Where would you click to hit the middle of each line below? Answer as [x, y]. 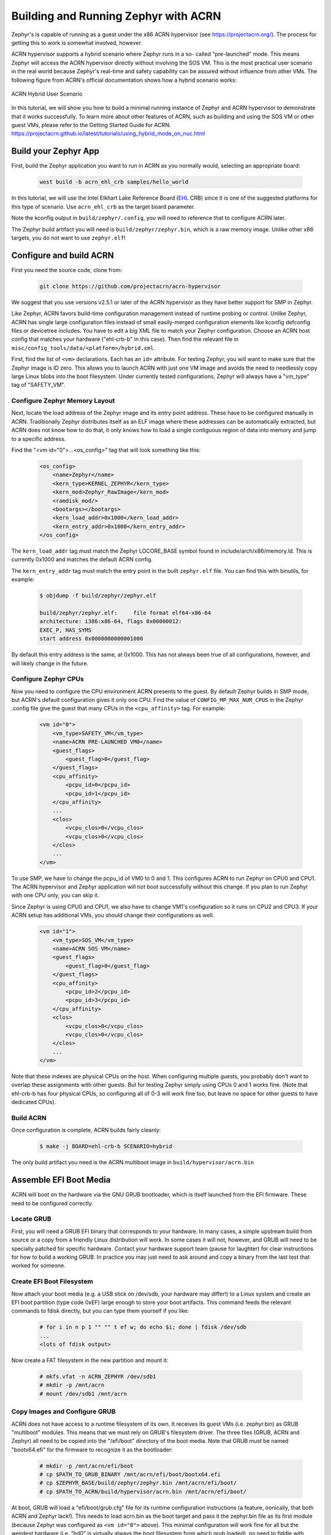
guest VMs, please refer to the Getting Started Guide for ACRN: [91, 125]
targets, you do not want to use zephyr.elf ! [68, 238]
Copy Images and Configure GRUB [63, 1412]
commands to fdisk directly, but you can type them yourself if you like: [100, 1311]
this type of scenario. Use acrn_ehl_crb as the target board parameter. [103, 206]
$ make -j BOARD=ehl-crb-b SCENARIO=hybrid [106, 1146]
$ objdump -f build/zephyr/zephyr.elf [98, 596]
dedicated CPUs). [34, 1102]
